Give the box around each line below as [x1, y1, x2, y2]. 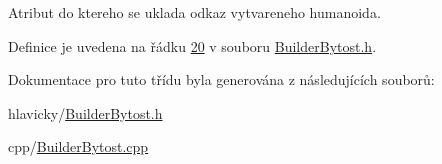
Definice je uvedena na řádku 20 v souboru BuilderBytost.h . [8, 35, 377, 56]
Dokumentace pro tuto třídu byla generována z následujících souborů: [8, 69, 435, 90]
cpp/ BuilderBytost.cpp [8, 136, 149, 157]
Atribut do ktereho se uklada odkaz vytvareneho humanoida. [8, 2, 381, 22]
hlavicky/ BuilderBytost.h [8, 102, 163, 123]
